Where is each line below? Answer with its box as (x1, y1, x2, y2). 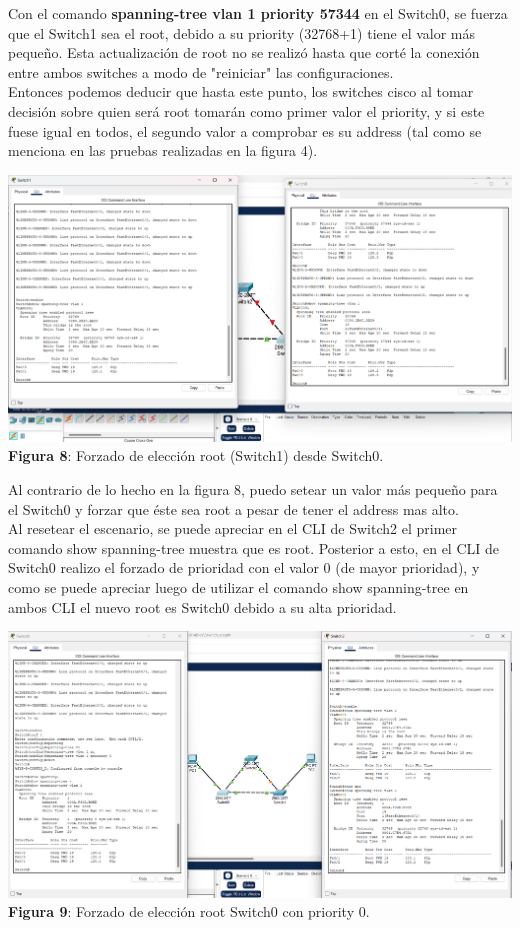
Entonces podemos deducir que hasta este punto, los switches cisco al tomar (8, 81, 474, 102)
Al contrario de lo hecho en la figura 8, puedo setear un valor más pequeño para (8, 478, 498, 499)
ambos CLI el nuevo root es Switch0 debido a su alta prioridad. (8, 596, 397, 617)
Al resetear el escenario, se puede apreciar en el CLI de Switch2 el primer (8, 518, 458, 539)
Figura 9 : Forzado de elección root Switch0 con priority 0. (8, 901, 370, 922)
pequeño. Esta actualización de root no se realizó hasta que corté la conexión (8, 42, 480, 63)
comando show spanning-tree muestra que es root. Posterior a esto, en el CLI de (8, 537, 499, 558)
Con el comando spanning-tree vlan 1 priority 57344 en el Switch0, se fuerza (8, 3, 508, 23)
